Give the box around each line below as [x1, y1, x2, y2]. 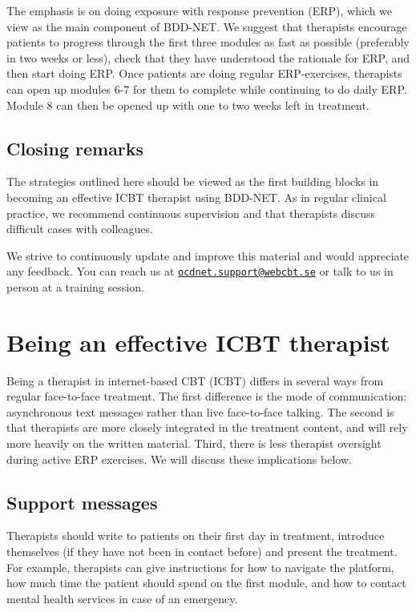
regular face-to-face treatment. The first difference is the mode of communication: [6, 388, 407, 405]
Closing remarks [6, 135, 144, 160]
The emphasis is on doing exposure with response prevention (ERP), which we [6, 2, 393, 18]
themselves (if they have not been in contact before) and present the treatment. [6, 543, 398, 560]
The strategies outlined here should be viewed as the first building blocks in [6, 173, 379, 190]
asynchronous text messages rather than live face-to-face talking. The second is [6, 403, 394, 420]
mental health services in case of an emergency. [6, 590, 238, 606]
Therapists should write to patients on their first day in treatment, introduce [6, 527, 385, 544]
